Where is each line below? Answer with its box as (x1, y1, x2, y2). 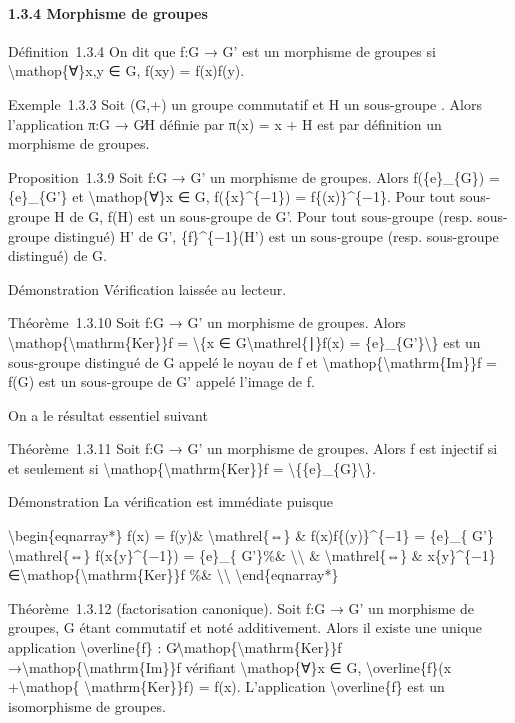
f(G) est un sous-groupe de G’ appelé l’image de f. (8, 371, 315, 392)
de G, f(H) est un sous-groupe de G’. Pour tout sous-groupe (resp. (69, 205, 473, 226)
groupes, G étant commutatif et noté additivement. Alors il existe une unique (8, 617, 483, 638)
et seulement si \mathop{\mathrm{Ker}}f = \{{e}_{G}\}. (8, 457, 376, 478)
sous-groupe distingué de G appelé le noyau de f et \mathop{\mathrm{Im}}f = (8, 351, 497, 372)
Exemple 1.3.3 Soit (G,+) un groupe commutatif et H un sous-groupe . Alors (8, 93, 482, 114)
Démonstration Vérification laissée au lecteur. (8, 278, 287, 299)
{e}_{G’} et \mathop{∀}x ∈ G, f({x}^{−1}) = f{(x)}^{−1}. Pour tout (8, 186, 456, 207)
